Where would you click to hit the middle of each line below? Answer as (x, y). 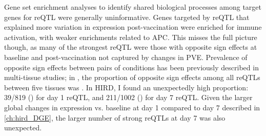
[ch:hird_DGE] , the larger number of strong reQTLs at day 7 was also (115, 117)
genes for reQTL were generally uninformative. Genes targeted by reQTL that (127, 17)
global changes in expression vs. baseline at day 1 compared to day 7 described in (132, 107)
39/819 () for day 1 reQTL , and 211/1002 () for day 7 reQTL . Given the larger (128, 97)
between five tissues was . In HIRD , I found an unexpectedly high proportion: (126, 87)
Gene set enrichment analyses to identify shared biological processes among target (133, 7)
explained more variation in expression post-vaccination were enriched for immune (133, 27)
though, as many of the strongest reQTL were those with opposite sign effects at (131, 47)
